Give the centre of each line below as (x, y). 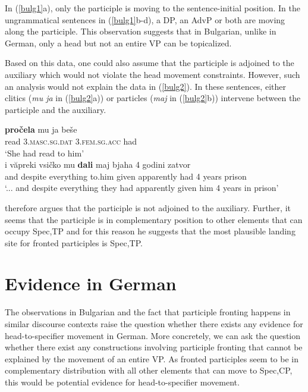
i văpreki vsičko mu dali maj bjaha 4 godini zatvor (98, 164)
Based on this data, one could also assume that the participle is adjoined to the (150, 63)
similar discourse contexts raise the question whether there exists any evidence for (154, 324)
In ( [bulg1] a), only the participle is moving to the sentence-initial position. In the (153, 8)
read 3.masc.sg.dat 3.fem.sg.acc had (71, 141)
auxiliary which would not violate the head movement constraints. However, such (153, 74)
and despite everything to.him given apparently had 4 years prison (126, 176)
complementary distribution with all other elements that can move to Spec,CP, (149, 370)
